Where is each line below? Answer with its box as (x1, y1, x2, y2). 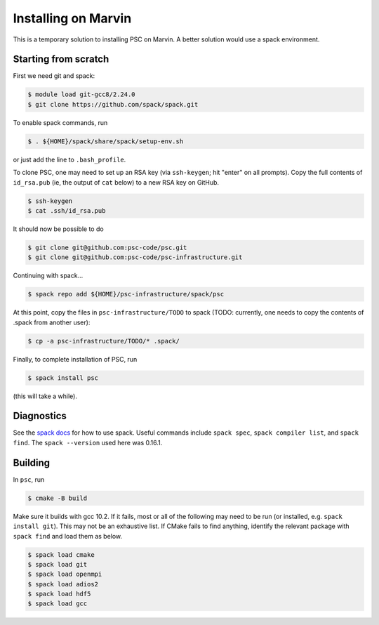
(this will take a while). (13, 392, 77, 400)
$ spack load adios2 (27, 580, 98, 588)
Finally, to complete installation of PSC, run (13, 355, 138, 363)
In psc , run (13, 475, 45, 484)
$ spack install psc (27, 374, 98, 382)
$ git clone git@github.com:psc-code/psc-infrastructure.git (27, 254, 243, 261)
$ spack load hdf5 (27, 590, 91, 598)
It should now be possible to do (13, 225, 105, 233)
